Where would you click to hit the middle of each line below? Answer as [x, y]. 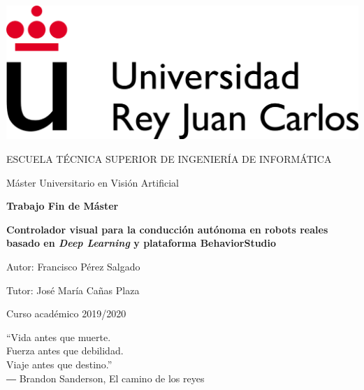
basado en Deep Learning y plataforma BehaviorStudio [141, 243]
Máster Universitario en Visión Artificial [93, 182]
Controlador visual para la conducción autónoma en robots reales [167, 229]
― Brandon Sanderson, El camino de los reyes [105, 378]
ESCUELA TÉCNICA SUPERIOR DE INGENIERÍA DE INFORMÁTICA [169, 159]
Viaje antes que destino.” [59, 364]
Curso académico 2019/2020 [66, 313]
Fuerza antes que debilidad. [65, 351]
